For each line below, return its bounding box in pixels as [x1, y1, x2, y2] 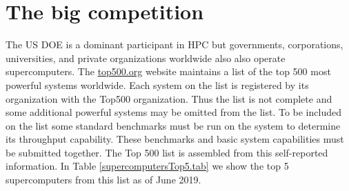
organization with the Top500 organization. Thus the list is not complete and [6, 91, 332, 105]
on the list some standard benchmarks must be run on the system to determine [6, 118, 341, 132]
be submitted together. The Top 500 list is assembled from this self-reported [6, 145, 328, 159]
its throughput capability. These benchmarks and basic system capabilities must [6, 132, 344, 146]
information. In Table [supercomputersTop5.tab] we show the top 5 [6, 159, 289, 173]
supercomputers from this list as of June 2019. [6, 172, 201, 187]
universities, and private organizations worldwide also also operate [6, 50, 286, 65]
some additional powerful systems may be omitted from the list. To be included [6, 105, 341, 119]
